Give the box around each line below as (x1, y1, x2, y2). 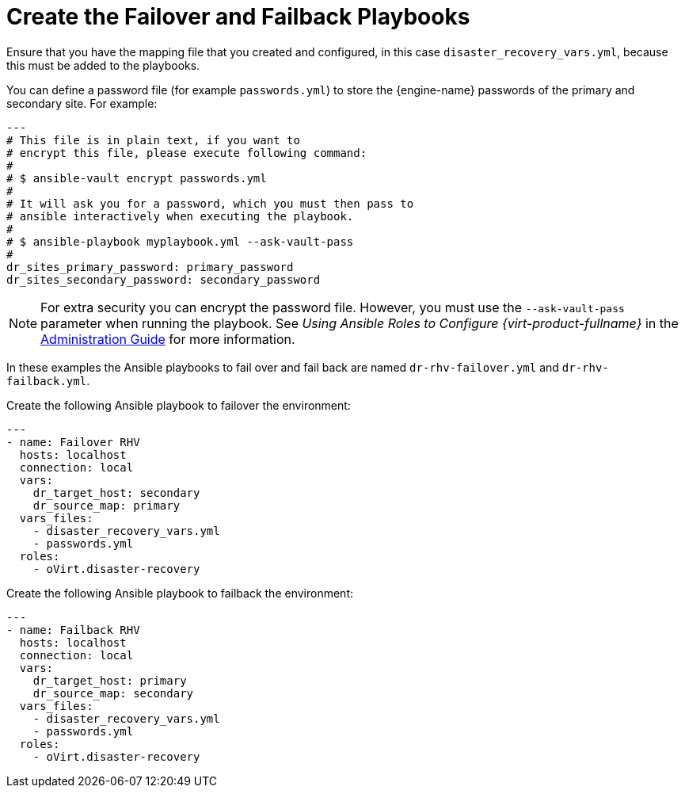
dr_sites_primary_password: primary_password (6, 260, 294, 273)
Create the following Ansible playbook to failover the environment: (6, 398, 351, 412)
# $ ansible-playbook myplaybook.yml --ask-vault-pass (6, 235, 354, 248)
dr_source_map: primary (32, 498, 181, 512)
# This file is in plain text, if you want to (6, 133, 300, 147)
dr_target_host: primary (32, 674, 187, 687)
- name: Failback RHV (6, 623, 140, 636)
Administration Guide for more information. (40, 330, 295, 347)
